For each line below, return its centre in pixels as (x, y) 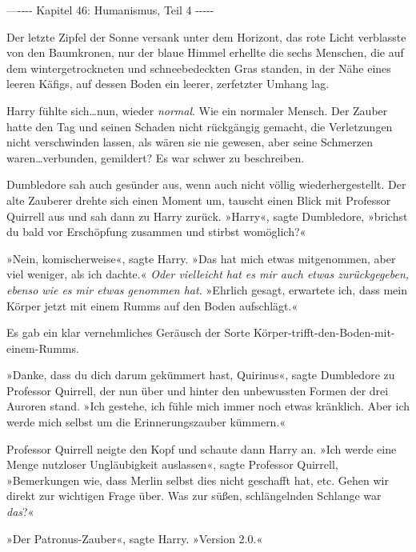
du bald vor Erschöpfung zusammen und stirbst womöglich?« (156, 232)
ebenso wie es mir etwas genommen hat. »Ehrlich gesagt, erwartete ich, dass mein (207, 289)
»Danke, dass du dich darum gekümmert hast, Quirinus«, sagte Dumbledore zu (201, 375)
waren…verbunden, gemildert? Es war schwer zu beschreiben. (156, 157)
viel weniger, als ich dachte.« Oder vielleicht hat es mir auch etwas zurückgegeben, (208, 274)
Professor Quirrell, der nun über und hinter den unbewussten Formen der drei (198, 390)
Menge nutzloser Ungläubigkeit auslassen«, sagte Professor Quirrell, (172, 464)
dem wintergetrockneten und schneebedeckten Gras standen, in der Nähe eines (199, 68)
